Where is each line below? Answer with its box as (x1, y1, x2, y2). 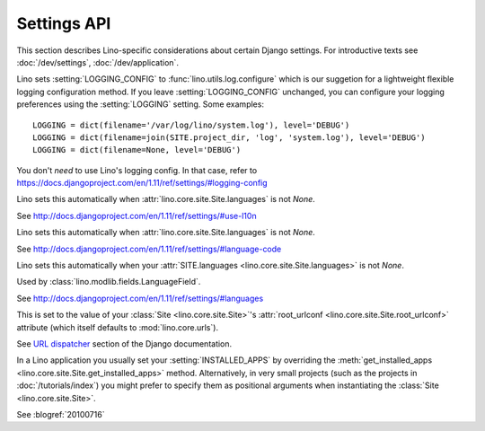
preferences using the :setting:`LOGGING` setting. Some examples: (16, 99, 265, 110)
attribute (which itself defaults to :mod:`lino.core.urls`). (16, 321, 219, 332)
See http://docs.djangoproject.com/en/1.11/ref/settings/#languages (16, 293, 264, 303)
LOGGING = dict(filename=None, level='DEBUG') (32, 145, 242, 155)
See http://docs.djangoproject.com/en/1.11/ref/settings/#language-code (16, 243, 282, 254)
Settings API (16, 13, 111, 33)
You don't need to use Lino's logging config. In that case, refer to (16, 164, 258, 175)
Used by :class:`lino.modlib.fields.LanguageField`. (16, 277, 201, 287)
